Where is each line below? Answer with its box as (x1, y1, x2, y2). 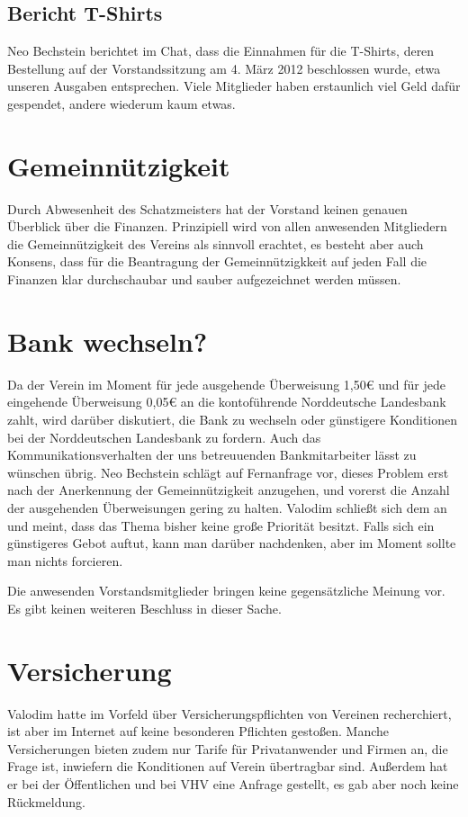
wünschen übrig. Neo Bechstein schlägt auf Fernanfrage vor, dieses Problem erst (7, 462, 449, 481)
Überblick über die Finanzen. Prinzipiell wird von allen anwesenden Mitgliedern (7, 217, 447, 236)
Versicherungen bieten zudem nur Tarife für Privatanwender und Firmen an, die (7, 739, 448, 758)
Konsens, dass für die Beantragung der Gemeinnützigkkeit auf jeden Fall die (7, 252, 427, 271)
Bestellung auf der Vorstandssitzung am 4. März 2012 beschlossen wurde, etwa (7, 58, 441, 77)
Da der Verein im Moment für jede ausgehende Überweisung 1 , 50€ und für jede (7, 374, 445, 393)
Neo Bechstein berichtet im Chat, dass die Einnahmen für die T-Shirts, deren (7, 41, 435, 60)
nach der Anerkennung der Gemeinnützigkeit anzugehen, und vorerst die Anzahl (7, 480, 450, 499)
